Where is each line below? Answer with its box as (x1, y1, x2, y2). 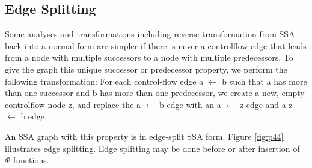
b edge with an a (159, 98, 221, 110)
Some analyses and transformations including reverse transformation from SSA (5, 28, 295, 40)
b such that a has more (222, 74, 307, 87)
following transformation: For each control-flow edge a (5, 74, 204, 87)
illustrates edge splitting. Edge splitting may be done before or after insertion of (5, 142, 300, 154)
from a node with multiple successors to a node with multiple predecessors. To (5, 51, 293, 64)
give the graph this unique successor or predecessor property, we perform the (5, 62, 287, 75)
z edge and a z (239, 98, 293, 110)
